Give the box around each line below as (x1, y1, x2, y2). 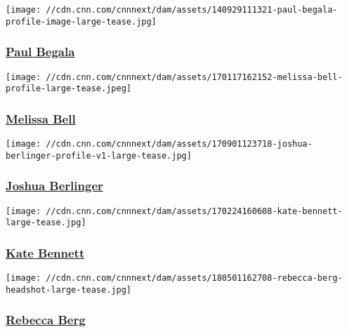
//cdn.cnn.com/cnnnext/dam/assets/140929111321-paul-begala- (46, 5, 338, 15)
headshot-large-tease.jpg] (6, 284, 131, 295)
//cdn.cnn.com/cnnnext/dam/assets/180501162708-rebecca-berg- (46, 273, 343, 284)
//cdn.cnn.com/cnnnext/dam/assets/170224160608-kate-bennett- (46, 206, 343, 216)
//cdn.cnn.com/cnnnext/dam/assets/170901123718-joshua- (46, 139, 313, 150)
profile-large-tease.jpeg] (6, 84, 131, 94)
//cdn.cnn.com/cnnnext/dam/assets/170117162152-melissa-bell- (46, 72, 343, 82)
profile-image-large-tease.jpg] (6, 16, 157, 27)
